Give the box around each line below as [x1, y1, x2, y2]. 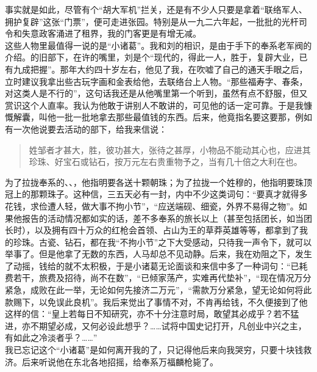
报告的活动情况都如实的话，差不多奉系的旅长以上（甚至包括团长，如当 [21, 211, 304, 224]
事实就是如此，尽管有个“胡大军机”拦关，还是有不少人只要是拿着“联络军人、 [5, 3, 307, 15]
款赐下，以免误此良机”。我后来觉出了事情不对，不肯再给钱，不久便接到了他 [5, 295, 308, 308]
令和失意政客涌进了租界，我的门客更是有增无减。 [5, 27, 201, 40]
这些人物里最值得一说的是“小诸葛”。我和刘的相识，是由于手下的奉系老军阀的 [5, 38, 312, 51]
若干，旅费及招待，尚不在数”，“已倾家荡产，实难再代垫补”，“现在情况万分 [13, 271, 312, 284]
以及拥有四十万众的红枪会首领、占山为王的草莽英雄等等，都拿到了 [34, 224, 299, 236]
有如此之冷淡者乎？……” [5, 331, 98, 344]
